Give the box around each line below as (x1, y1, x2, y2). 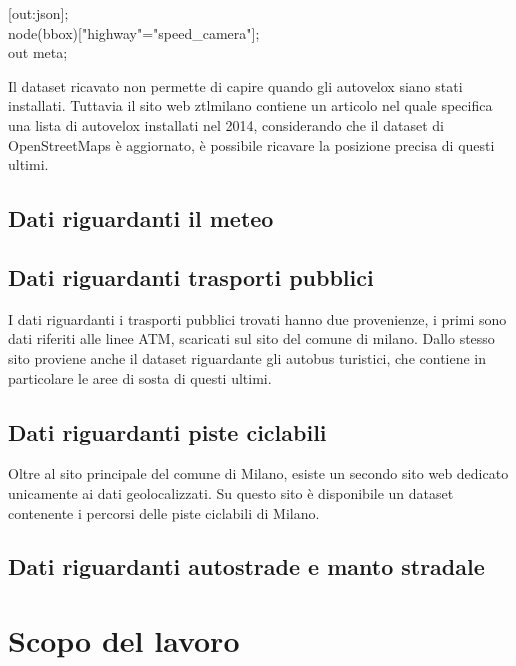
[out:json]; (8, 3, 69, 23)
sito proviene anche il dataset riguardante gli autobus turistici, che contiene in (8, 347, 487, 368)
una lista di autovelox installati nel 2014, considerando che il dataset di (8, 114, 444, 135)
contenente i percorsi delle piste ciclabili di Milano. (8, 502, 320, 523)
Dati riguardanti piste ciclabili (8, 416, 327, 447)
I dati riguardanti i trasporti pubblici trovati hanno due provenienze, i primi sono (8, 308, 507, 329)
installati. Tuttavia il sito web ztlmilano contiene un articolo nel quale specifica (8, 95, 493, 116)
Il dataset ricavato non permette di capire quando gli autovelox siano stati (8, 75, 463, 96)
